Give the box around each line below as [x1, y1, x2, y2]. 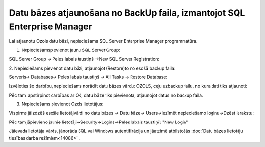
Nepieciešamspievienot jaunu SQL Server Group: [21, 47, 120, 53]
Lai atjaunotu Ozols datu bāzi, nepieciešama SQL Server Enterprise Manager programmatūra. [9, 38, 198, 44]
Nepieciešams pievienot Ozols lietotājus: [21, 101, 104, 107]
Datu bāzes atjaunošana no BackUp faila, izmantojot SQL [9, 7, 245, 18]
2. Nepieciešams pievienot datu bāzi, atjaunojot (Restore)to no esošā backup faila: [9, 65, 176, 71]
